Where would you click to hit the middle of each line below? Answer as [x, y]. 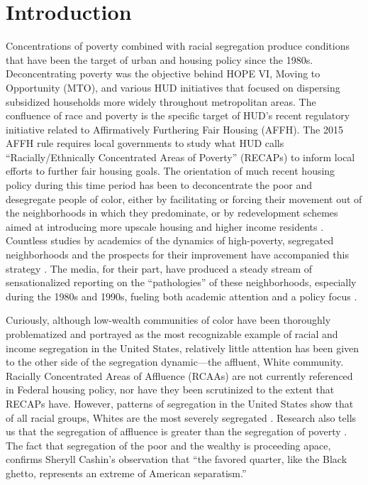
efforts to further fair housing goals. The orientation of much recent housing [171, 171]
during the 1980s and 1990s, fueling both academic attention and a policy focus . [182, 296]
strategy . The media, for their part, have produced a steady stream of [159, 268]
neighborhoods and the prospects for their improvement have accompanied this [177, 255]
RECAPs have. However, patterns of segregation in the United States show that [180, 403]
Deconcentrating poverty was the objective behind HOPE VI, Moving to [163, 73]
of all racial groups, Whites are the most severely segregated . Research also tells [181, 417]
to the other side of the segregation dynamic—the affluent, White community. [175, 362]
